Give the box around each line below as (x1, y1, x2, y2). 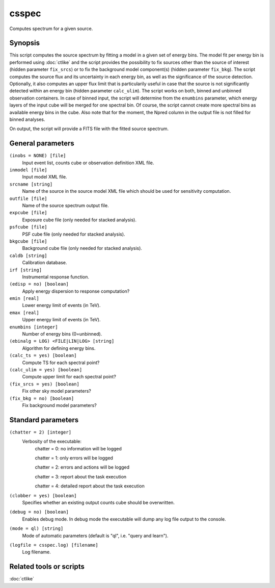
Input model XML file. (22, 174, 67, 180)
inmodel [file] (9, 167, 48, 173)
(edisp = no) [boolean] (9, 281, 69, 287)
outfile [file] (9, 195, 48, 201)
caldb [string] (9, 252, 48, 259)
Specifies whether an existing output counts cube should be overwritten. (22, 499, 175, 505)
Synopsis (9, 39, 40, 47)
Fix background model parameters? (22, 402, 97, 408)
